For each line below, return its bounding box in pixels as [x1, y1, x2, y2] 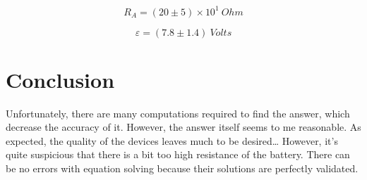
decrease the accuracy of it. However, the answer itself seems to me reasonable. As [6, 120, 361, 134]
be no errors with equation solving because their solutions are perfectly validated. [6, 161, 359, 175]
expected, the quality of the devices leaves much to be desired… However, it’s [6, 133, 338, 148]
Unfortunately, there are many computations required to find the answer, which [6, 105, 350, 120]
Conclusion [6, 65, 115, 94]
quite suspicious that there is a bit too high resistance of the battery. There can [6, 147, 350, 162]
